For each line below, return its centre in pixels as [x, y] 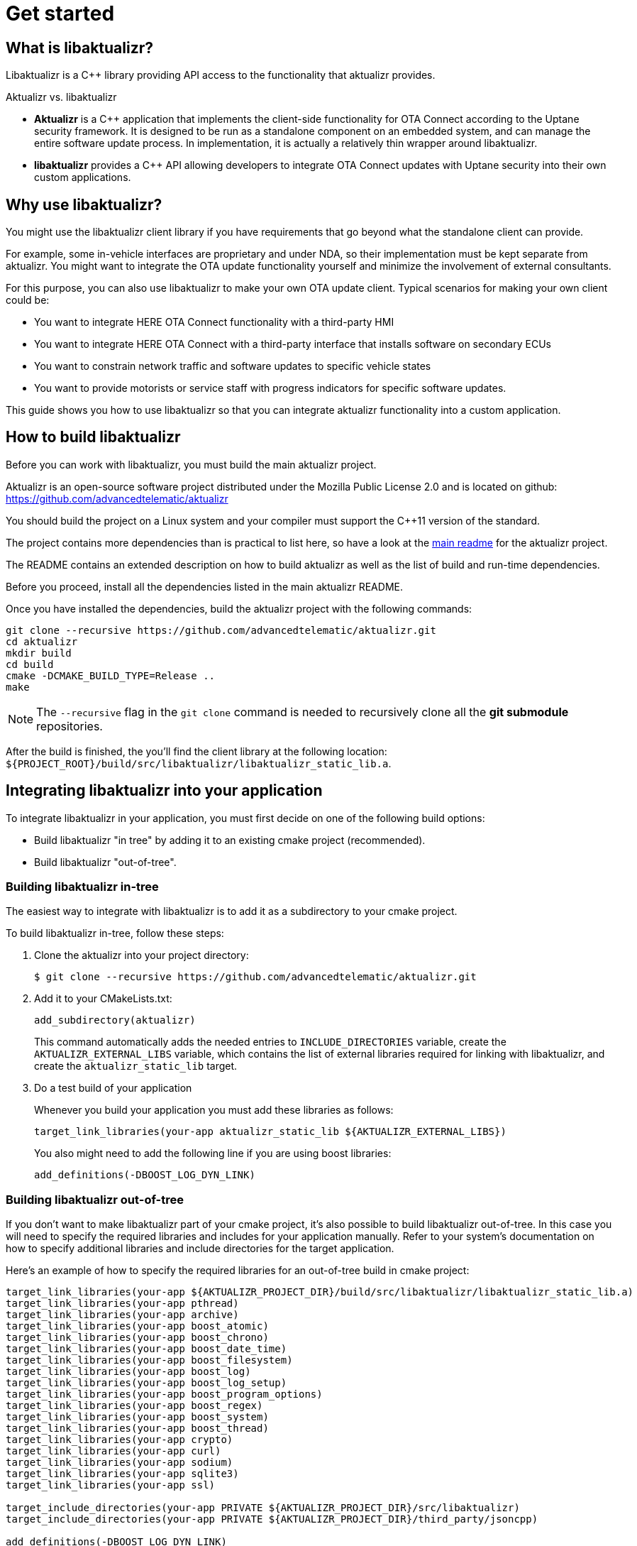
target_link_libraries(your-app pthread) [122, 1304]
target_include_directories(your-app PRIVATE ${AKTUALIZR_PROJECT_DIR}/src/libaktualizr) [263, 1508]
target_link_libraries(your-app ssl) [111, 1485]
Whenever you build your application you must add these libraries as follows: [214, 1110]
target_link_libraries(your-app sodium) [120, 1463]
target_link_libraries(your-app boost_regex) [134, 1406]
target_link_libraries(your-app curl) [113, 1451]
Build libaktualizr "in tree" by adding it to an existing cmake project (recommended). [230, 840]
